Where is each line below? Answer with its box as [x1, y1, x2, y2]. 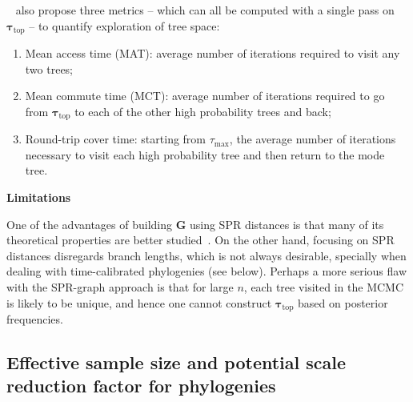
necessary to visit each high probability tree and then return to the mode [25, 146, 385, 163]
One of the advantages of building [6, 215, 172, 232]
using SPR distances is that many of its [189, 215, 384, 232]
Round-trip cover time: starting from [25, 131, 206, 147]
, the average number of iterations [229, 131, 396, 147]
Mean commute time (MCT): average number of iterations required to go [25, 87, 385, 104]
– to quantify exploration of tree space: [29, 17, 220, 34]
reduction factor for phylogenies [6, 373, 276, 398]
